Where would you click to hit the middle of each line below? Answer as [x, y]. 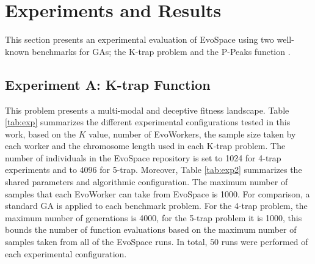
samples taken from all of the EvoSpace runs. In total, [106, 242]
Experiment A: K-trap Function [108, 84]
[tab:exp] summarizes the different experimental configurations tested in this [148, 122]
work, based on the [41, 134]
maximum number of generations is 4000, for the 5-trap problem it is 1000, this [154, 217]
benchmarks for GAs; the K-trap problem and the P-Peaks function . [161, 51]
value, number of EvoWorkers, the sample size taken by [192, 134]
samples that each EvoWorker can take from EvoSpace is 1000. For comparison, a [157, 193]
